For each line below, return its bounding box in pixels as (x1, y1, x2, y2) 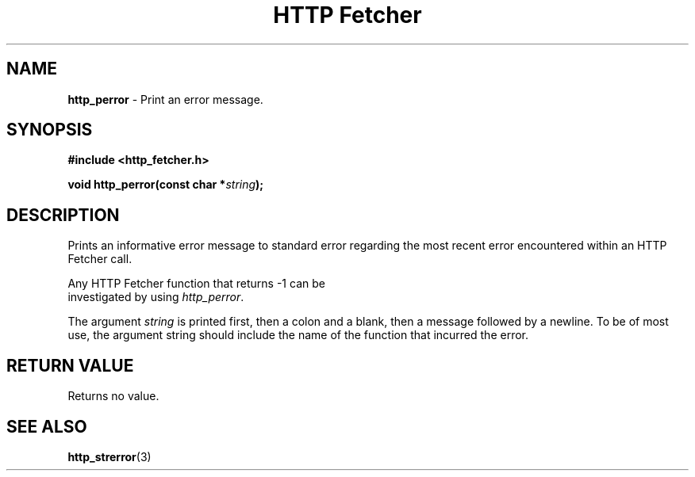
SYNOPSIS (6, 120, 93, 140)
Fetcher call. (67, 252, 132, 266)
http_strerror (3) (67, 449, 152, 464)
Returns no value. (67, 389, 159, 403)
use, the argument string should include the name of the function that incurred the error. (67, 328, 529, 342)
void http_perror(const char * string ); (67, 177, 264, 192)
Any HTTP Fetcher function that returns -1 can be (67, 277, 325, 291)
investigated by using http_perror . (67, 290, 244, 304)
